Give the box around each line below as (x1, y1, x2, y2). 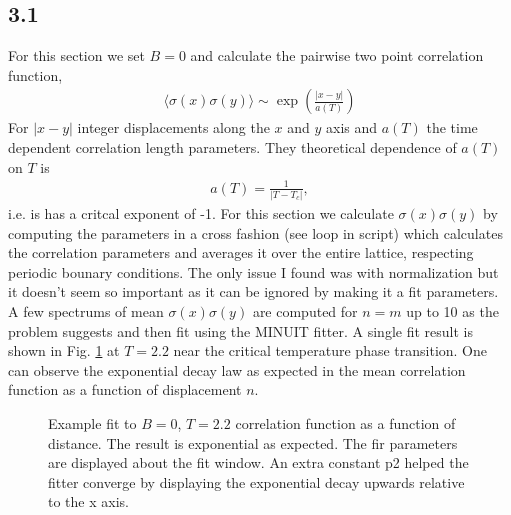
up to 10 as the (406, 301, 499, 322)
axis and (326, 117, 378, 138)
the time (426, 117, 478, 138)
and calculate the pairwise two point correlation (190, 45, 484, 66)
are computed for (252, 301, 358, 322)
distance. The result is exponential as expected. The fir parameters (48, 432, 458, 453)
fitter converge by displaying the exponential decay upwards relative (48, 471, 465, 492)
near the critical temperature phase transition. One (173, 340, 488, 361)
